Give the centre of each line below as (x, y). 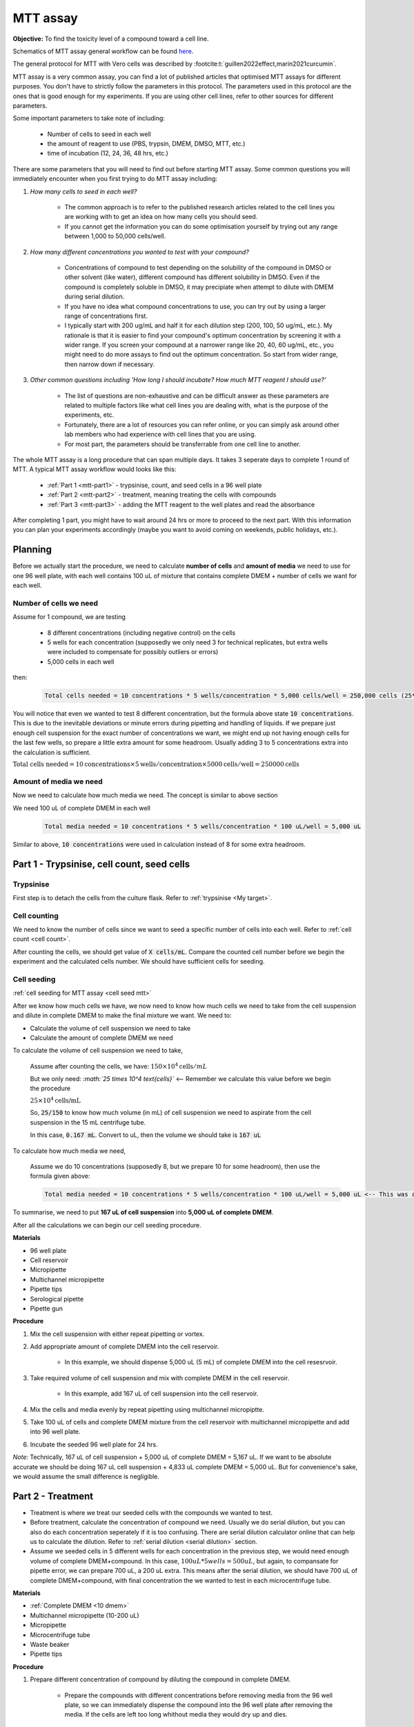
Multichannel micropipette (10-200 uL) (85, 1615)
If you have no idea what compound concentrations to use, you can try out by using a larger (195, 306)
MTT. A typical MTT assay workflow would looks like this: (95, 469)
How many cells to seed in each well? (83, 191)
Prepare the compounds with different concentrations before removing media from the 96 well (198, 1695)
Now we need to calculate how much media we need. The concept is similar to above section (146, 795)
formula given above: (60, 1176)
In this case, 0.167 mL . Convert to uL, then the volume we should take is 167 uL (146, 1135)
